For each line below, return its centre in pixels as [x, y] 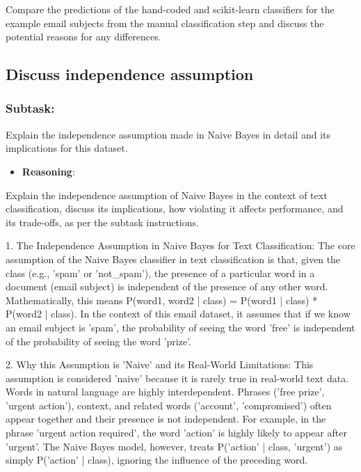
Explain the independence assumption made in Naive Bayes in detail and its [168, 134]
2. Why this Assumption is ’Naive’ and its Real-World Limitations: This [160, 364]
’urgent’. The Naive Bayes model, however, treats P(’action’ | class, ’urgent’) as [174, 446]
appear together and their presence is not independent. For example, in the [166, 419]
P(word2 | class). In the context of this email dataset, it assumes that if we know [178, 314]
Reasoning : [48, 171]
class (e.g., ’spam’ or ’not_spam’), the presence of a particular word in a [160, 273]
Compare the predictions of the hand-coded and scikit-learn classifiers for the [170, 9]
